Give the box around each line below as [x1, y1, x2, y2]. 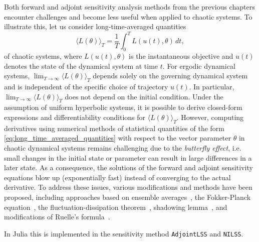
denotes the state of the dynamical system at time [4, 60, 158, 71]
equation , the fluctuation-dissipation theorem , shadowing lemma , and [4, 201, 227, 212]
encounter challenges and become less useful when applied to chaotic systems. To [4, 11, 252, 22]
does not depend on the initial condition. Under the [65, 91, 223, 101]
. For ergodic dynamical [162, 60, 235, 71]
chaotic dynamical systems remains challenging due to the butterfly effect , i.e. [4, 143, 241, 153]
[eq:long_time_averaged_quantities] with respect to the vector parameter [4, 133, 231, 143]
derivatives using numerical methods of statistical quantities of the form [4, 123, 225, 133]
